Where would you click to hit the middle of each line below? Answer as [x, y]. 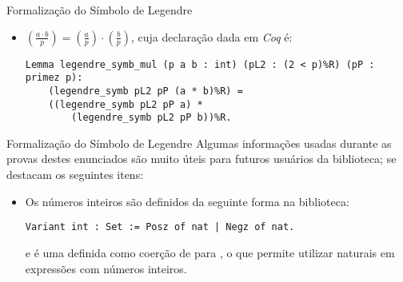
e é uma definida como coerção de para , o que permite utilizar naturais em [210, 252]
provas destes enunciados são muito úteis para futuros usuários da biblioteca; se [201, 159]
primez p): [54, 78]
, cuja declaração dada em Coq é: [211, 36]
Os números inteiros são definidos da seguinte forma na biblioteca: [187, 201]
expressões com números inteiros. [106, 268]
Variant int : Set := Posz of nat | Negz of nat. [160, 227]
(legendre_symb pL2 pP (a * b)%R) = [146, 91]
